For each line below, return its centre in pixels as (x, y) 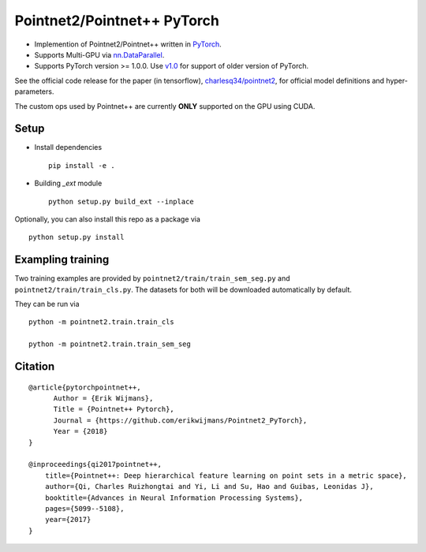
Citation (35, 367)
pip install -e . (82, 165)
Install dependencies (68, 147)
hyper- (397, 80)
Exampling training (62, 260)
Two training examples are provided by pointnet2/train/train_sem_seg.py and (153, 278)
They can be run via (47, 304)
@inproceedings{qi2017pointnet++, (95, 464)
